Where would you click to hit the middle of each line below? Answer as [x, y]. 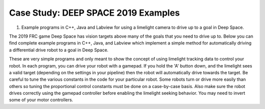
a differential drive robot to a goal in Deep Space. [59, 50]
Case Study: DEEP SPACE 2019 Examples [94, 13]
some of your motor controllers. [41, 100]
